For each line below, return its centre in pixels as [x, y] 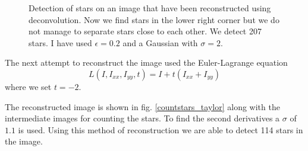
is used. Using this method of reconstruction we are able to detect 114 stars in [161, 129]
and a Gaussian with [160, 42]
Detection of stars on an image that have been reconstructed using [150, 8]
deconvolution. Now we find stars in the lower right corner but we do [154, 19]
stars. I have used [60, 42]
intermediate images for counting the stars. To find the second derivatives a [142, 118]
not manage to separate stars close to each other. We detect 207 [145, 31]
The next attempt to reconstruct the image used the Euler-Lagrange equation [146, 62]
